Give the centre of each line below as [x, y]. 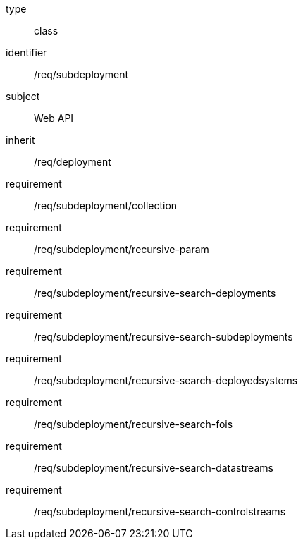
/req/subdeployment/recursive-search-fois [134, 424]
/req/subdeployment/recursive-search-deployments [155, 293]
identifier [26, 53]
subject [23, 96]
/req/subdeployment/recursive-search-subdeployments [163, 337]
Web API [54, 118]
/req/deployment [73, 162]
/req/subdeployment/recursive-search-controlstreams [160, 512]
